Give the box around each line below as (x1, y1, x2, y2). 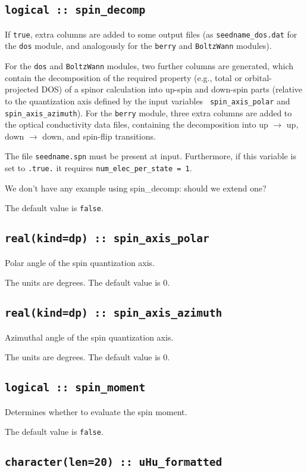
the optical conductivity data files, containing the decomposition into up (5, 118, 268, 131)
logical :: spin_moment (5, 381, 146, 394)
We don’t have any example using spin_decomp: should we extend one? (5, 181, 267, 194)
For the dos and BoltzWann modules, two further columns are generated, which (5, 60, 294, 72)
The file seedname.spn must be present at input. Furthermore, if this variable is (5, 150, 296, 162)
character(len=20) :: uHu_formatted (5, 456, 223, 469)
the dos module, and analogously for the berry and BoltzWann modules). (5, 39, 272, 52)
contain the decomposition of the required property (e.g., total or (5, 71, 242, 84)
